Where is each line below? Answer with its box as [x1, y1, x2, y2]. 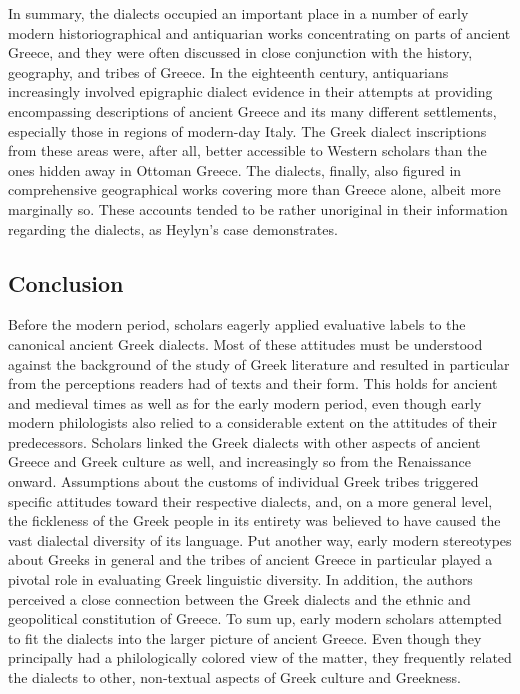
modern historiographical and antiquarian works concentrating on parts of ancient [8, 22, 511, 43]
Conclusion [8, 267, 124, 298]
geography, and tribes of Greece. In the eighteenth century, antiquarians [8, 61, 449, 82]
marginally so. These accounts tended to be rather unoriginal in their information [8, 198, 508, 219]
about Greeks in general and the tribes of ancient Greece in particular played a [8, 549, 493, 570]
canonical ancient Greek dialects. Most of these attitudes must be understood [8, 333, 483, 354]
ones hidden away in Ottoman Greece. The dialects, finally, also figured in [8, 159, 462, 180]
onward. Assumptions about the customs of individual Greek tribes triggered [8, 471, 479, 492]
